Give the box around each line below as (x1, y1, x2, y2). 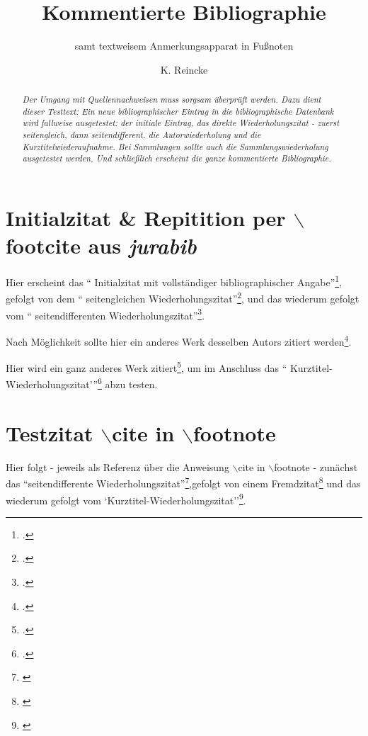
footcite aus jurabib (6, 231, 197, 261)
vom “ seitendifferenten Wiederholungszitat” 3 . (6, 305, 205, 322)
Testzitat (6, 418, 93, 447)
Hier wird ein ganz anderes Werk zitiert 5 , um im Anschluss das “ (6, 358, 287, 375)
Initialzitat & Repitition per (6, 203, 286, 232)
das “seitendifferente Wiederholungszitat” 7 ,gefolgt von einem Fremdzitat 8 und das (6, 474, 361, 491)
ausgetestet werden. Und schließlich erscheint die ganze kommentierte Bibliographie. (22, 152, 331, 164)
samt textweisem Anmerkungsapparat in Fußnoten (74, 38, 294, 53)
